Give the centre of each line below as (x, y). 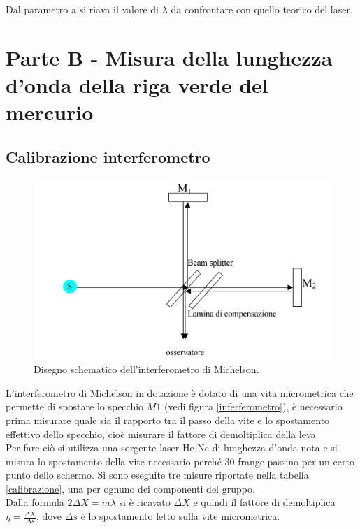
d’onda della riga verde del (137, 84)
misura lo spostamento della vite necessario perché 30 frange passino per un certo (180, 461)
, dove (49, 516)
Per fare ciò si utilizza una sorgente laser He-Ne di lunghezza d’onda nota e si (172, 448)
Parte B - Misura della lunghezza (169, 57)
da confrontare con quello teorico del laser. (262, 9)
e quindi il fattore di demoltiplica (264, 502)
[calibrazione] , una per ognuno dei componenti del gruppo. (130, 488)
